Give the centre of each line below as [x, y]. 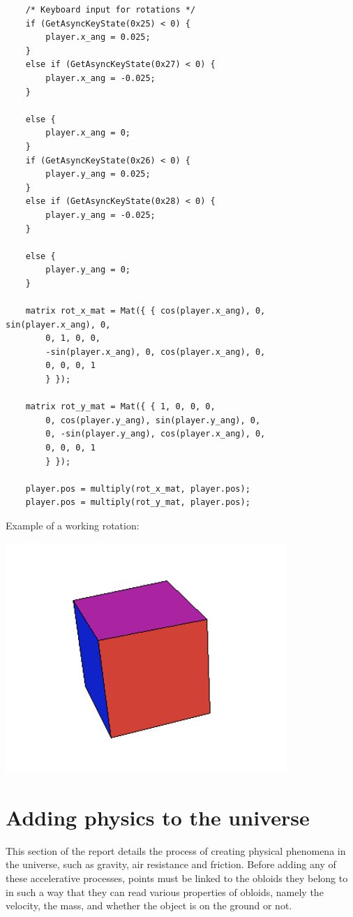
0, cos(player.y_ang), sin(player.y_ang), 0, [153, 420]
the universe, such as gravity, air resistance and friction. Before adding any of [171, 864]
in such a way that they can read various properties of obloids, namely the [165, 892]
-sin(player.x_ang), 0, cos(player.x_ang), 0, [156, 352]
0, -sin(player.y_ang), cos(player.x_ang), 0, [156, 434]
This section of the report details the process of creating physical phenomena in [176, 850]
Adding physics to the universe [158, 817]
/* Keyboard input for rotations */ [111, 10]
